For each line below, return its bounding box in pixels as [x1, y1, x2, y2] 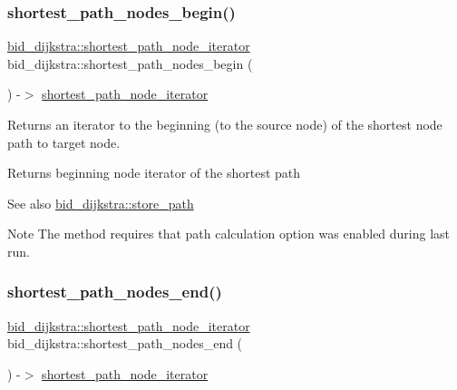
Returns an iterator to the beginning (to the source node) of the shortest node [7, 115, 442, 133]
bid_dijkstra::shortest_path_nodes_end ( [7, 334, 243, 353]
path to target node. [7, 132, 121, 151]
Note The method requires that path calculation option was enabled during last [7, 224, 451, 243]
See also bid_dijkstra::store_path [7, 193, 194, 212]
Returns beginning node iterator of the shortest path [7, 163, 301, 182]
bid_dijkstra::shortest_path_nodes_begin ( [7, 54, 253, 73]
